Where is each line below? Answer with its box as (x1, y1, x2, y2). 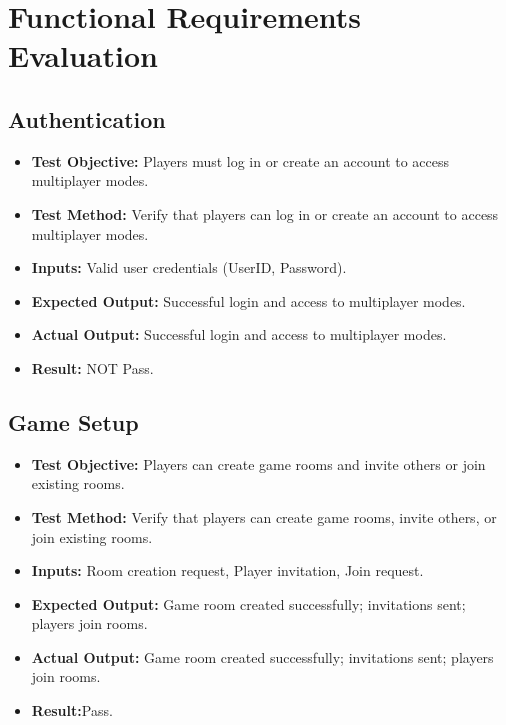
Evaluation (8, 35, 158, 76)
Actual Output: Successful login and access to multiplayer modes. (31, 324, 447, 345)
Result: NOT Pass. (31, 357, 154, 378)
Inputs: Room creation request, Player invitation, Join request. (31, 560, 424, 581)
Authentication (8, 103, 166, 134)
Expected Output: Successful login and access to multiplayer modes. (31, 290, 466, 311)
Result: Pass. (31, 700, 113, 721)
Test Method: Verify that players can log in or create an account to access (31, 203, 499, 224)
